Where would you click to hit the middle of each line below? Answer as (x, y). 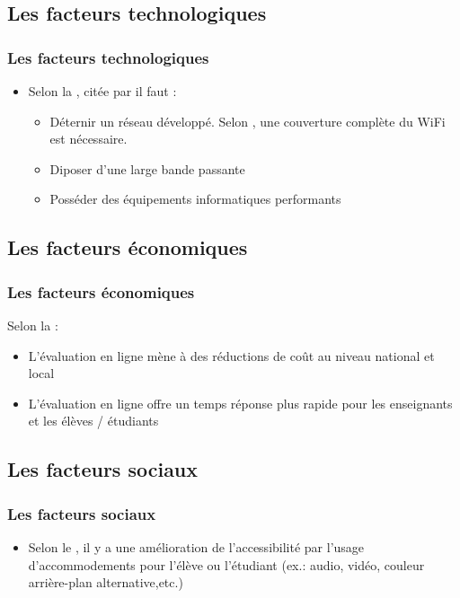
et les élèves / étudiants (93, 421)
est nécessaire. (88, 139)
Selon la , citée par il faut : (102, 91)
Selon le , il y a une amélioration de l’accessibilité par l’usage (196, 546)
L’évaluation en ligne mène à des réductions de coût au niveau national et (231, 355)
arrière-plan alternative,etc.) (106, 582)
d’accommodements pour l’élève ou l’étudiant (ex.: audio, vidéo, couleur (226, 564)
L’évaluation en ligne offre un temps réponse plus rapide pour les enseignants (240, 403)
